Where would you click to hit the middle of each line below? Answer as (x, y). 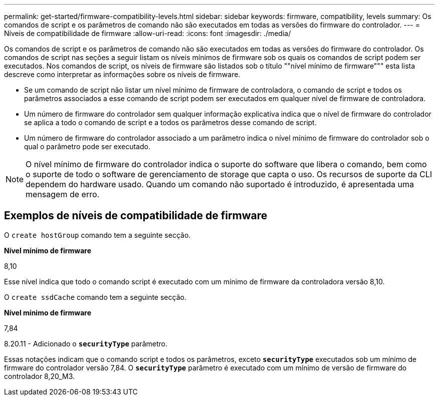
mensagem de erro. (63, 194)
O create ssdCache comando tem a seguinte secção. (95, 297)
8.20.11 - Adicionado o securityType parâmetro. (86, 343)
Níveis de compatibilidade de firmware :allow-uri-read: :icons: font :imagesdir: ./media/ (148, 33)
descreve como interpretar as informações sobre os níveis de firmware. (122, 74)
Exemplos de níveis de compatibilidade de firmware (136, 216)
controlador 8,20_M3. (40, 376)
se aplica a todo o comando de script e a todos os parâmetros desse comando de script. (170, 122)
